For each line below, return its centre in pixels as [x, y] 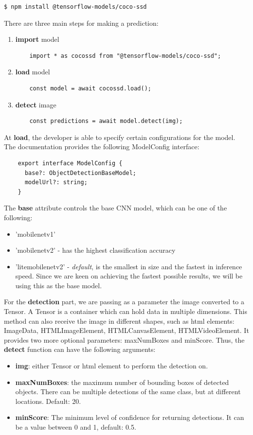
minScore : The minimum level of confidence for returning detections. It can [130, 417]
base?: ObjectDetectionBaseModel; [81, 173]
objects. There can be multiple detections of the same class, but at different [128, 391]
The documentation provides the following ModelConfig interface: [102, 147]
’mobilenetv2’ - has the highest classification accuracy [95, 250]
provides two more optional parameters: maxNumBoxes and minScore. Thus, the [124, 339]
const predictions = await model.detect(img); [106, 121]
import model [37, 39]
